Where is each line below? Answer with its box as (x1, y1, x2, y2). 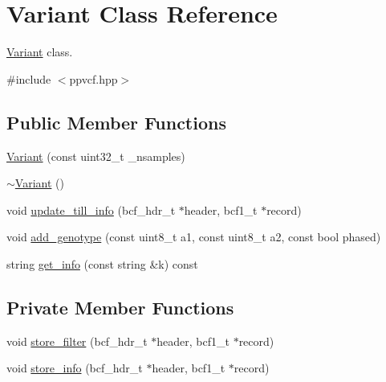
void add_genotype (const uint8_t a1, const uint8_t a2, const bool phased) (6, 228, 381, 245)
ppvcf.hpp (69, 70, 118, 87)
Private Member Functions (6, 294, 234, 319)
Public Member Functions (6, 109, 226, 134)
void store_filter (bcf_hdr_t (6, 332, 148, 349)
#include (6, 70, 51, 87)
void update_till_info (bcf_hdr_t (6, 201, 176, 218)
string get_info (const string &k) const (6, 255, 198, 272)
